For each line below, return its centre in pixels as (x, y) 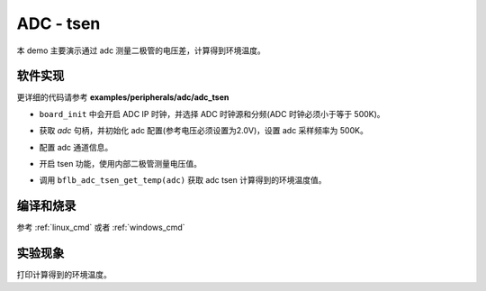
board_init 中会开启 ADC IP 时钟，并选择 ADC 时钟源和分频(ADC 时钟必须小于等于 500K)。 (212, 114)
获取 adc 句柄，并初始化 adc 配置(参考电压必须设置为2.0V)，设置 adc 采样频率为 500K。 (203, 131)
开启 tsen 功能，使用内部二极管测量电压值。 (121, 164)
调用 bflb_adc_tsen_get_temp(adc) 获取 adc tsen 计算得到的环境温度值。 (183, 180)
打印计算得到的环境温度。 (64, 275)
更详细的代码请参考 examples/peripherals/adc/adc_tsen (123, 97)
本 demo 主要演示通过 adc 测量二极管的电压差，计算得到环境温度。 (141, 50)
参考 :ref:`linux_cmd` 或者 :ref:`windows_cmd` (101, 227)
